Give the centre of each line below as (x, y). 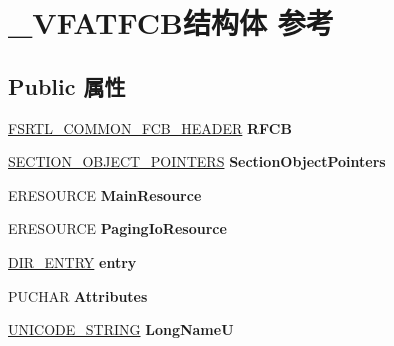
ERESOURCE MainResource (105, 194)
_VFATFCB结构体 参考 (171, 22)
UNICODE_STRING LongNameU (121, 329)
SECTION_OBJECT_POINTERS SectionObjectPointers (197, 161)
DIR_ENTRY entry (72, 261)
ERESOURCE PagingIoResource (117, 228)
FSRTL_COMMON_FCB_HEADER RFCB (150, 127)
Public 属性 (67, 85)
